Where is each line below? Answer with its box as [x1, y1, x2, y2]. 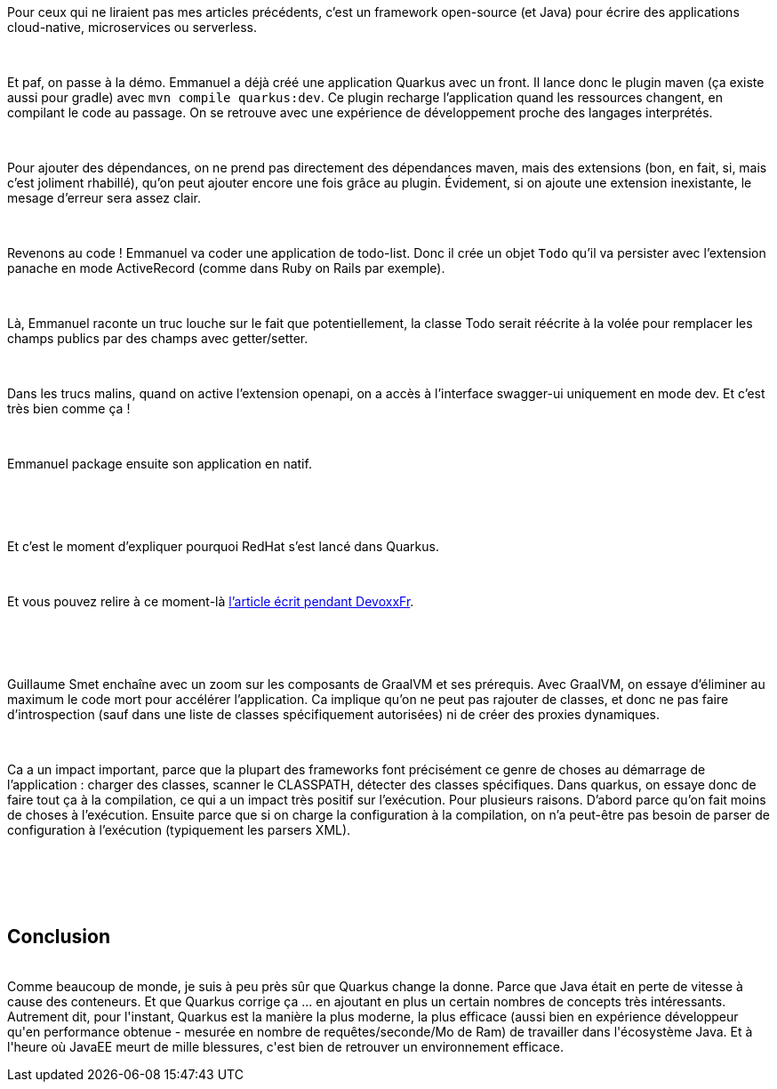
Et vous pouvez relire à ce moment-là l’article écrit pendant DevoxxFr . [7, 594, 414, 609]
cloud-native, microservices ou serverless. [7, 20, 258, 35]
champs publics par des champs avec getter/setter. [7, 331, 308, 346]
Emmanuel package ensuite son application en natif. [7, 456, 312, 471]
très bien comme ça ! [7, 401, 131, 416]
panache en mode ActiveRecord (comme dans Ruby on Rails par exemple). [7, 260, 445, 276]
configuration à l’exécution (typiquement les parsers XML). [7, 822, 351, 837]
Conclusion [7, 925, 111, 949]
